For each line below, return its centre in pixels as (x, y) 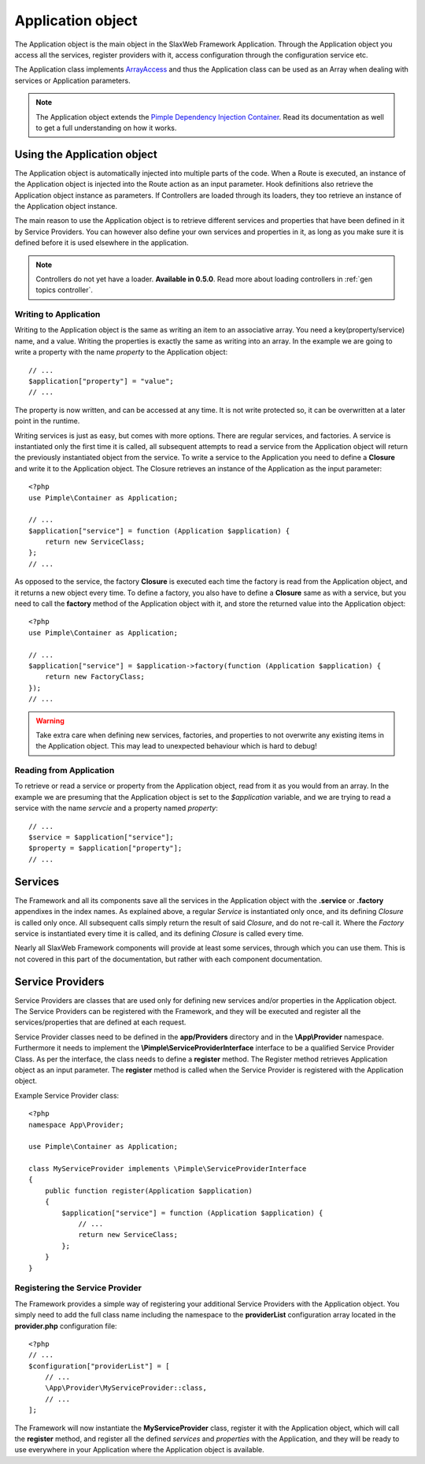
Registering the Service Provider (78, 1288)
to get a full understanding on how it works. (106, 128)
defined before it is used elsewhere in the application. (102, 243)
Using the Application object (86, 154)
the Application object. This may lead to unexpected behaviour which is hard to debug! (177, 746)
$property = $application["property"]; (105, 848)
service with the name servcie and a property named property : (116, 808)
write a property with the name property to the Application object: (121, 352)
